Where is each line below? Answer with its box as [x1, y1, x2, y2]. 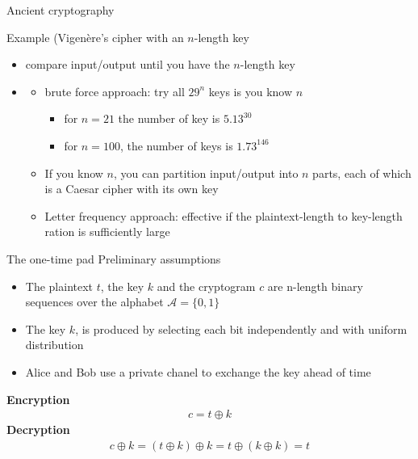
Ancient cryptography [6, 2, 115, 18]
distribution [25, 336, 84, 353]
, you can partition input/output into [114, 164, 299, 181]
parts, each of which [312, 164, 412, 181]
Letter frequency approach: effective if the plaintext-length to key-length [44, 207, 403, 224]
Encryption [6, 390, 70, 407]
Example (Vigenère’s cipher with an [6, 28, 184, 45]
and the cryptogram [157, 277, 256, 294]
